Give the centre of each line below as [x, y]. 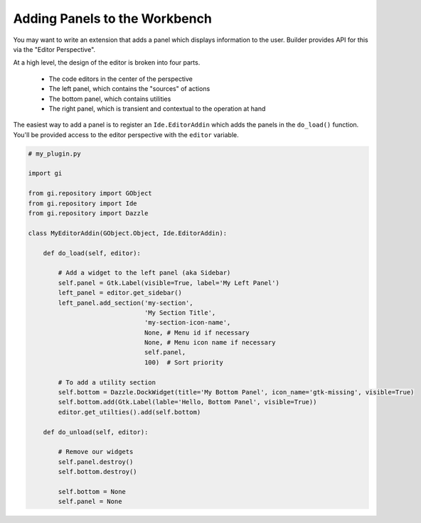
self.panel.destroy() [96, 462]
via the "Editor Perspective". [54, 49]
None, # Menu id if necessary [197, 333]
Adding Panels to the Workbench [113, 18]
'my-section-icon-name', [187, 323]
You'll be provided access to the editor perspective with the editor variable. [126, 134]
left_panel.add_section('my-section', [126, 303]
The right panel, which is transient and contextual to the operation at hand [157, 108]
